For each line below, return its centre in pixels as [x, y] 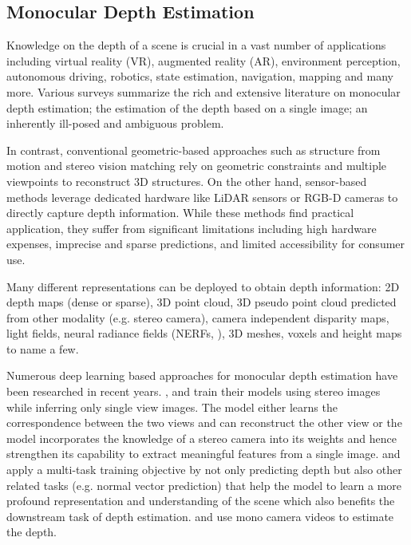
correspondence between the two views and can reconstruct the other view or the [204, 423]
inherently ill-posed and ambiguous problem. [115, 123]
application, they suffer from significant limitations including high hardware [192, 228]
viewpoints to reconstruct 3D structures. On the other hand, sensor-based [187, 181]
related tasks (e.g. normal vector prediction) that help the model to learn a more [204, 485]
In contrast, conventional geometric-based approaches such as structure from [194, 150]
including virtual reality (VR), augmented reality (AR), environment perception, [204, 60]
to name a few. [43, 348]
